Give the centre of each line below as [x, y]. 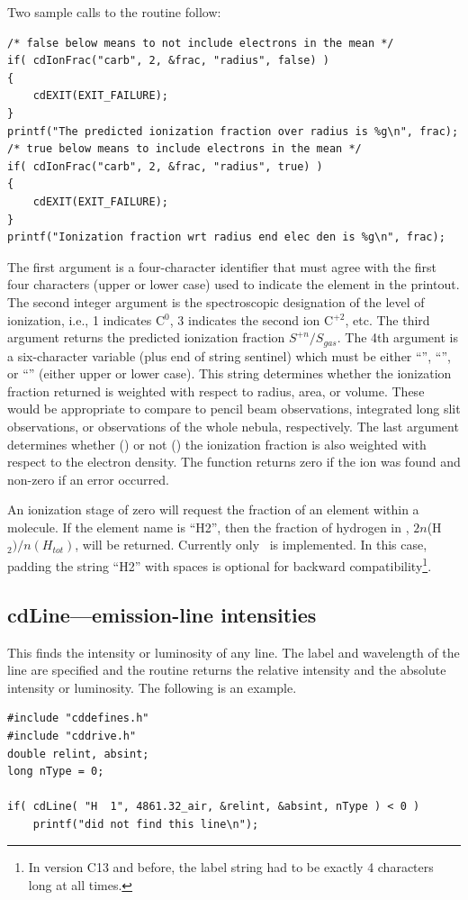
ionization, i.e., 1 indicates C [86, 319]
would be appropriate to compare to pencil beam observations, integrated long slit [234, 409]
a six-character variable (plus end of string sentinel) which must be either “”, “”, [229, 355]
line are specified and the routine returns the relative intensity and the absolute [227, 670]
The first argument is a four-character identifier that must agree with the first [222, 266]
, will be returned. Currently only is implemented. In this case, [251, 545]
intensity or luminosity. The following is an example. [152, 687]
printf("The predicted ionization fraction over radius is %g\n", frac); [233, 131]
